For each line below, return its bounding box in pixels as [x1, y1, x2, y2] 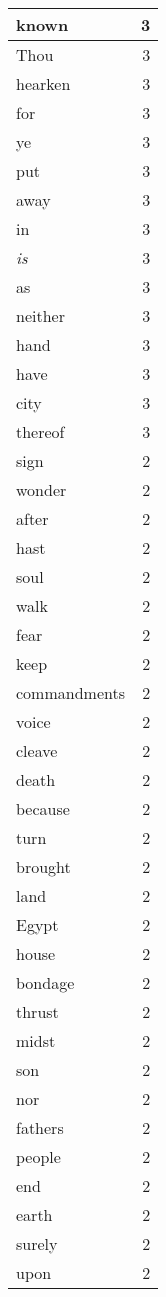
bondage [16, 971, 75, 994]
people [16, 1145, 61, 1168]
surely [16, 1232, 58, 1255]
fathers [16, 1116, 64, 1139]
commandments [16, 681, 125, 704]
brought [16, 855, 71, 878]
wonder [16, 478, 67, 501]
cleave [16, 739, 58, 762]
